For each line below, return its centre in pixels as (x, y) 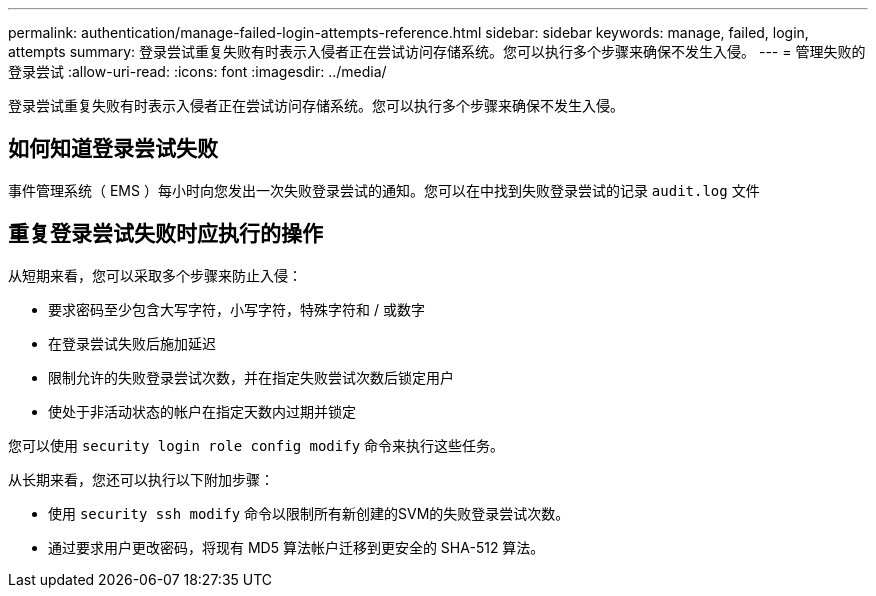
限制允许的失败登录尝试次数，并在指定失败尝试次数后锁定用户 (251, 377)
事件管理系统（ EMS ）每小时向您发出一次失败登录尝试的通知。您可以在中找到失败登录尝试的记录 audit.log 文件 (384, 190)
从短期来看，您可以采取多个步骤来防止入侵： (155, 275)
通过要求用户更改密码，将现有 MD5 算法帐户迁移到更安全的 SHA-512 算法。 (296, 547)
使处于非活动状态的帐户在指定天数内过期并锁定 (202, 411)
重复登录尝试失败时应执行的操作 (165, 234)
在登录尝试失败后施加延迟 (132, 343)
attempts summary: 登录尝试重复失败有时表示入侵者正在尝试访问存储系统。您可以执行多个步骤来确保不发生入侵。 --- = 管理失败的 (437, 51)
